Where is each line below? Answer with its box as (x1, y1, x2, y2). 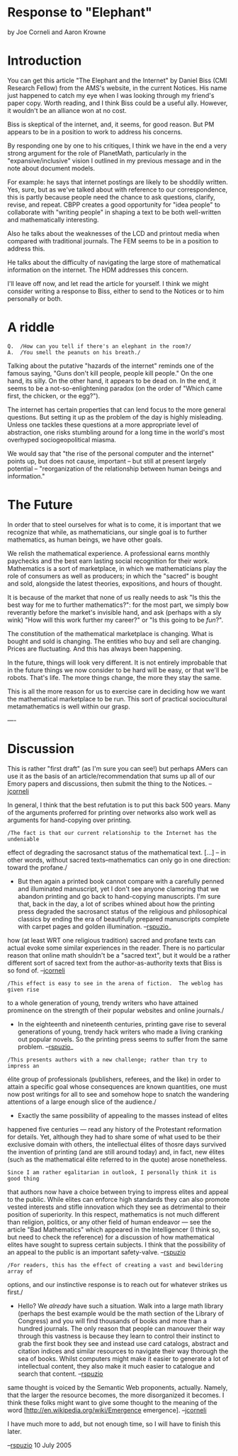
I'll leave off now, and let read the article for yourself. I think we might (7, 279, 209, 288)
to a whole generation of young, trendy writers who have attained (7, 998, 198, 1007)
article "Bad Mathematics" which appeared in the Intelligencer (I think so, (7, 1225, 221, 1234)
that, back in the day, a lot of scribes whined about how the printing (17, 899, 215, 908)
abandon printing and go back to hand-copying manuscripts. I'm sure (17, 892, 221, 900)
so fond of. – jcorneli (7, 966, 65, 975)
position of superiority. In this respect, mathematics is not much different (7, 1210, 220, 1218)
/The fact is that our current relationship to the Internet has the (7, 829, 217, 836)
